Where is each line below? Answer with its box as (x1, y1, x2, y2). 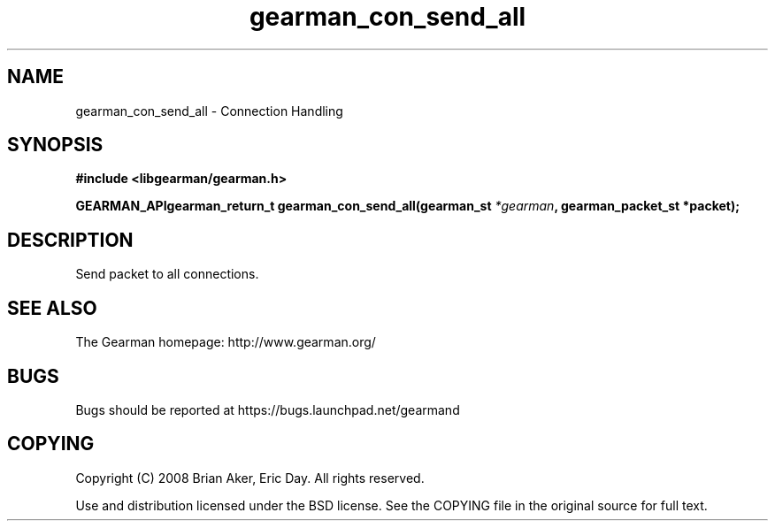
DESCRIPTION (7, 228, 134, 251)
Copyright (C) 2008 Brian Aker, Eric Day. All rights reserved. (75, 470, 425, 486)
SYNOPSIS (7, 134, 104, 157)
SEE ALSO (7, 296, 97, 319)
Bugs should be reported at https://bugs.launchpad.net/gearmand (75, 402, 460, 417)
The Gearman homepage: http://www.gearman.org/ (75, 334, 376, 350)
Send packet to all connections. (75, 266, 259, 282)
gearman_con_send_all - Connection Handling (75, 103, 343, 119)
